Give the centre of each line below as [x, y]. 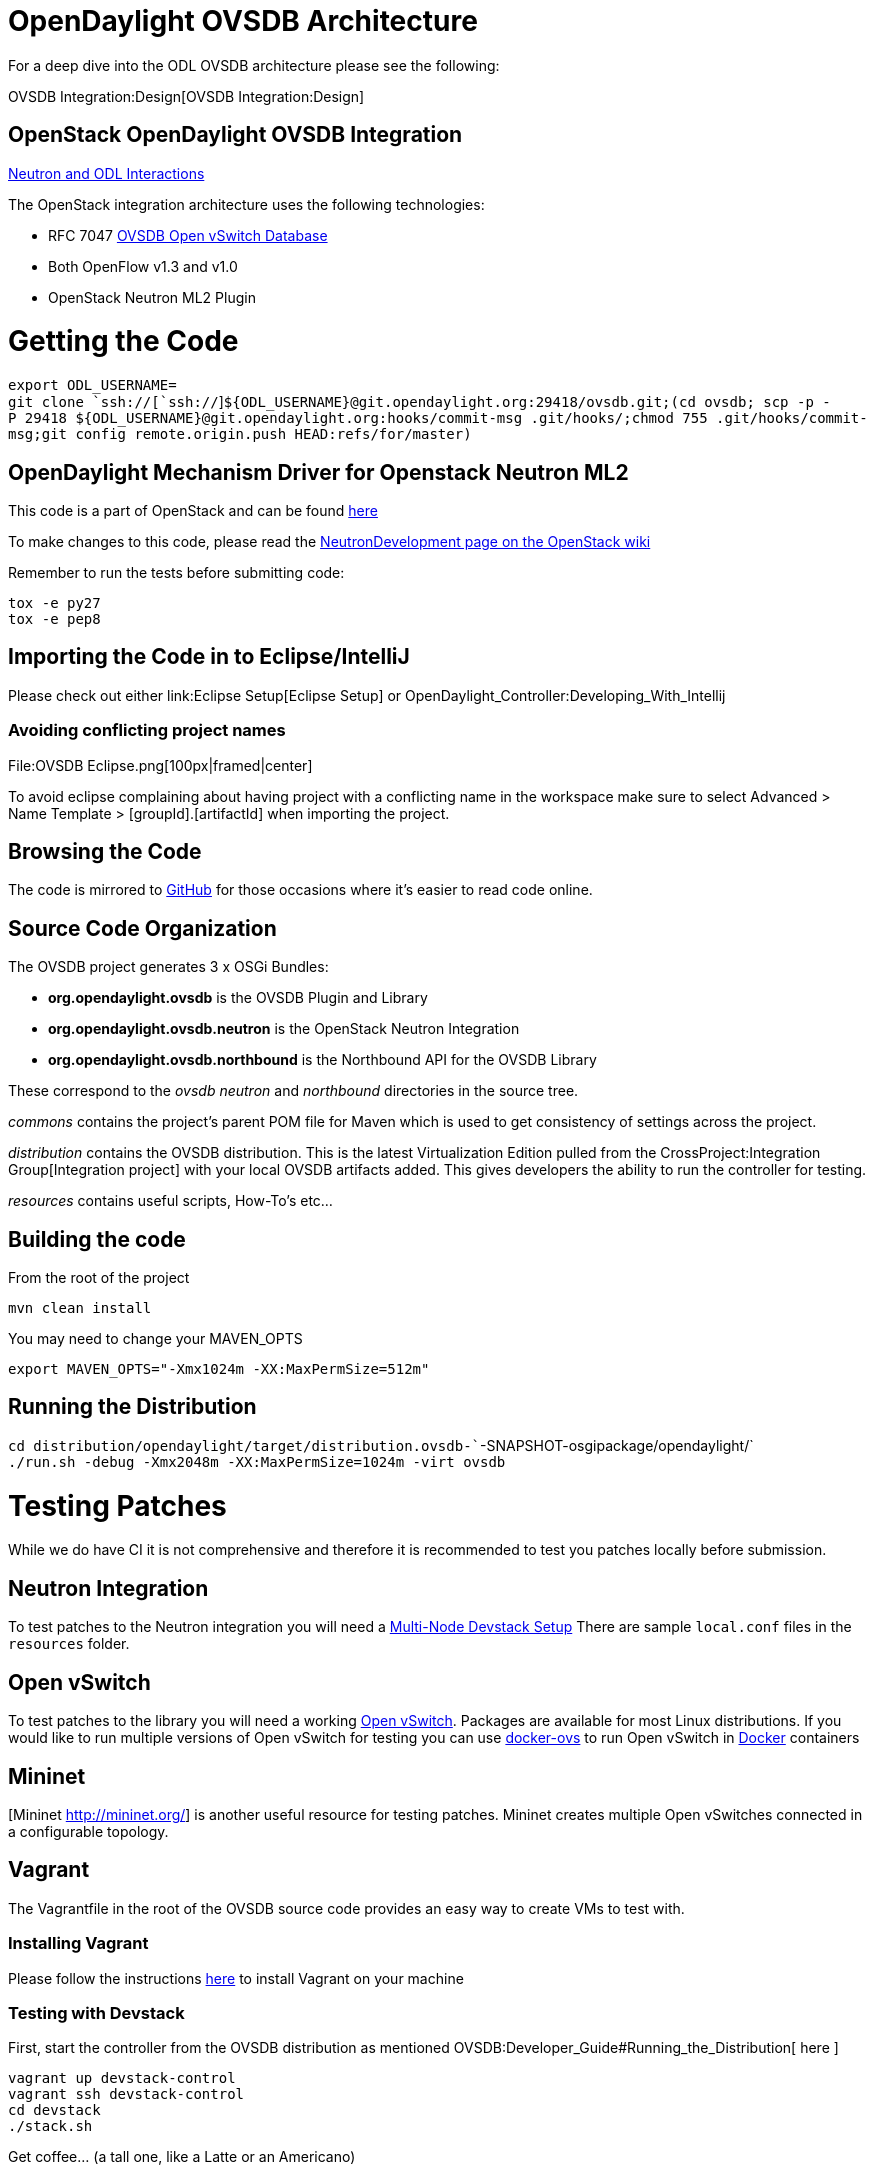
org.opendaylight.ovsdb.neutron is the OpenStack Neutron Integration [284, 1029]
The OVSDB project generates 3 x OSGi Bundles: [168, 967]
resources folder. [69, 1644]
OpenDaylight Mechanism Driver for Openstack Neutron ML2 [318, 472]
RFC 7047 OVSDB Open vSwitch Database [188, 235]
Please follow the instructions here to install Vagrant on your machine [236, 1978]
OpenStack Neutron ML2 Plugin [152, 297]
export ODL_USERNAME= [92, 385]
